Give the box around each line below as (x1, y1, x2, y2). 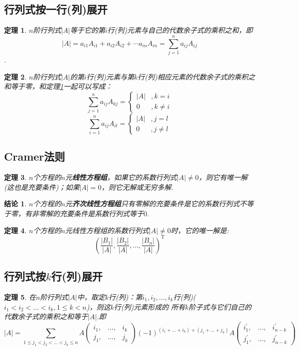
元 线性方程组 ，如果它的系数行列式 (65, 172, 177, 182)
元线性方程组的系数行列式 (65, 225, 149, 235)
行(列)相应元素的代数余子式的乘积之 (138, 71, 255, 82)
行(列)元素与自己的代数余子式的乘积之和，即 (107, 25, 253, 35)
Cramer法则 (4, 149, 65, 164)
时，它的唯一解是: (170, 225, 229, 235)
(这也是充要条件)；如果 (4, 181, 80, 192)
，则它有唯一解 (198, 172, 248, 182)
